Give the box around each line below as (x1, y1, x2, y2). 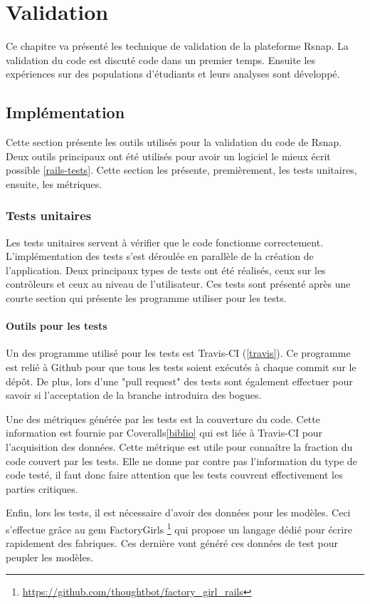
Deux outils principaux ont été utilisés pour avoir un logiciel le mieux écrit (6, 148, 331, 163)
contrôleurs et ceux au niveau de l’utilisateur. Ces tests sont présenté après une (6, 276, 351, 291)
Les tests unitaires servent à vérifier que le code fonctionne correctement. (6, 234, 324, 249)
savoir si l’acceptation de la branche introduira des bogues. (6, 387, 262, 402)
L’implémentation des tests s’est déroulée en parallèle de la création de (6, 249, 314, 264)
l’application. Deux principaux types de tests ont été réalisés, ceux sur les (6, 262, 326, 277)
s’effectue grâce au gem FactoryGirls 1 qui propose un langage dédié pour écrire (6, 520, 352, 536)
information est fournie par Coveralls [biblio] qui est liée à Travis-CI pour (6, 425, 323, 440)
